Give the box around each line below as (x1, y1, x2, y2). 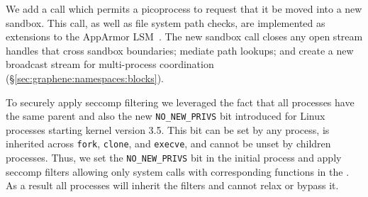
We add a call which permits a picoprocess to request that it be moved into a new (6, 1, 362, 16)
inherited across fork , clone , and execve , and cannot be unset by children (6, 136, 331, 151)
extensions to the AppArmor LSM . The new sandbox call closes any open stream (6, 29, 363, 44)
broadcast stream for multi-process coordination (6, 57, 214, 72)
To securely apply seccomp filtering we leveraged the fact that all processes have (6, 94, 355, 109)
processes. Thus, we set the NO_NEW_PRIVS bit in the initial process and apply (6, 150, 342, 165)
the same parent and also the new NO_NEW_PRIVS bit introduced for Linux (6, 108, 325, 123)
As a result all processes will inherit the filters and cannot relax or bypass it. (6, 178, 339, 193)
